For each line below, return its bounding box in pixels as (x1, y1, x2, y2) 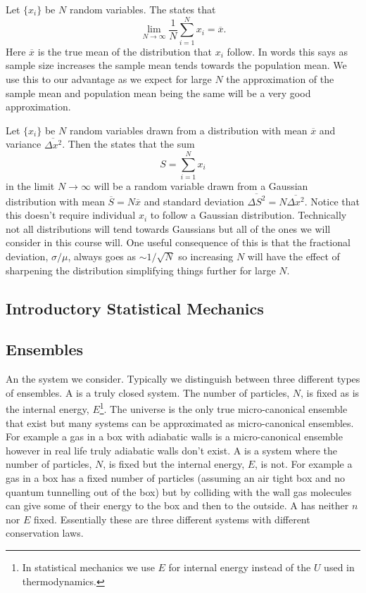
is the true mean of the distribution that (37, 44, 212, 58)
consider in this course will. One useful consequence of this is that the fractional (6, 235, 351, 250)
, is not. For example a (255, 457, 353, 471)
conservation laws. (6, 525, 84, 540)
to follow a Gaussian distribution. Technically (150, 208, 347, 222)
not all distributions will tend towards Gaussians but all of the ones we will (6, 221, 331, 236)
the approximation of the (226, 71, 334, 86)
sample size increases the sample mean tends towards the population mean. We (6, 58, 347, 72)
